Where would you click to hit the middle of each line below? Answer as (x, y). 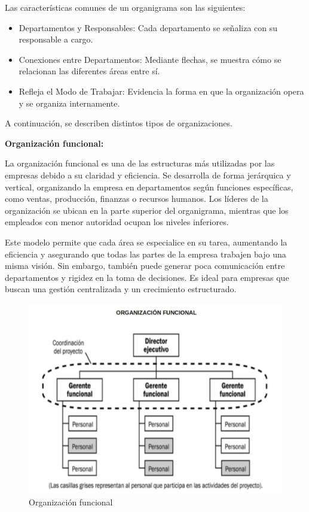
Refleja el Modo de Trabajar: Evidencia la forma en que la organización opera (161, 91)
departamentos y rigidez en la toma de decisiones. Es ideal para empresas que (147, 277)
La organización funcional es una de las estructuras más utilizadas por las (140, 163)
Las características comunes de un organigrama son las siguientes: (125, 7)
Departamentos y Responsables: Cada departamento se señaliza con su (148, 27)
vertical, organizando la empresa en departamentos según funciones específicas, (149, 187)
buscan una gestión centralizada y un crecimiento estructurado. (121, 289)
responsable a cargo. (56, 39)
